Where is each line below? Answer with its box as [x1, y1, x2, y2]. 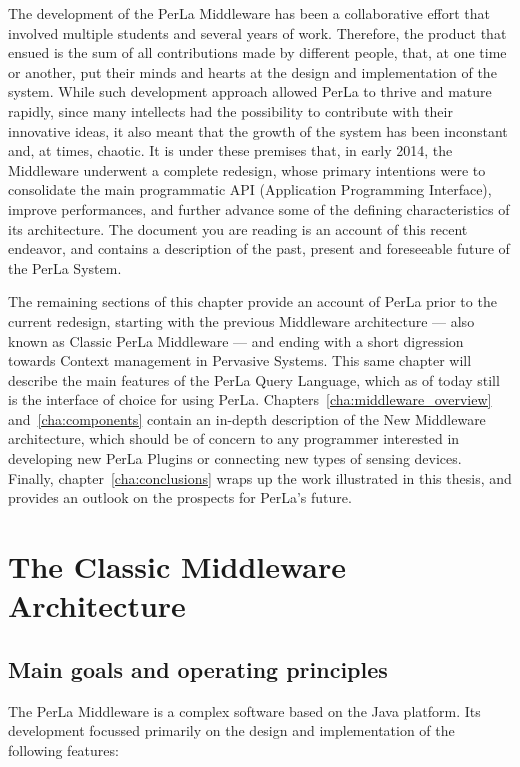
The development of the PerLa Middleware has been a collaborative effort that [8, 3, 491, 23]
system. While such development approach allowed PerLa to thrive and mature [8, 81, 492, 102]
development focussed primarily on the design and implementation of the [8, 720, 455, 741]
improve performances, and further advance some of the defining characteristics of [8, 198, 510, 219]
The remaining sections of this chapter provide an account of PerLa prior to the [8, 291, 497, 312]
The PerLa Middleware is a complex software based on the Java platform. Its [8, 700, 481, 721]
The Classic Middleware [8, 546, 347, 587]
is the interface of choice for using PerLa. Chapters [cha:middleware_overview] [8, 389, 492, 410]
